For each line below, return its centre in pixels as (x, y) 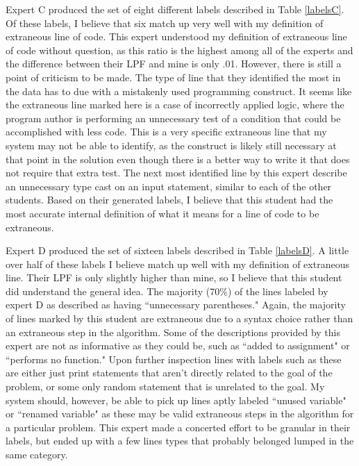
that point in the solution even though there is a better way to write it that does (178, 159)
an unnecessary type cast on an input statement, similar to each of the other (169, 186)
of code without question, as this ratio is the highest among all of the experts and (179, 50)
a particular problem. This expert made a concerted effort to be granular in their (178, 427)
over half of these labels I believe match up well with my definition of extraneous (177, 264)
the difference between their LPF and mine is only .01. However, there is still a (174, 64)
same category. (37, 454)
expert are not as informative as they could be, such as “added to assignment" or (178, 346)
